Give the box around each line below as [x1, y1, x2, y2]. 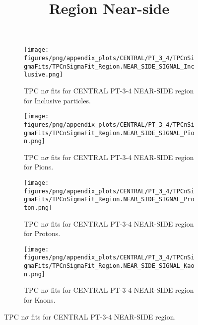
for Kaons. [24, 295, 56, 305]
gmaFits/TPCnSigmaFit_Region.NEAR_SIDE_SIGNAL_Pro [24, 196, 195, 203]
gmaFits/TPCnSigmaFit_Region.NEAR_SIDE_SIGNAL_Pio [24, 129, 195, 137]
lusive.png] [24, 71, 63, 79]
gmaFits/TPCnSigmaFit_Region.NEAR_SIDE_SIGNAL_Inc [24, 63, 195, 70]
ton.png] [24, 204, 53, 211]
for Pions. [24, 162, 54, 172]
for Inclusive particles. [24, 95, 91, 105]
